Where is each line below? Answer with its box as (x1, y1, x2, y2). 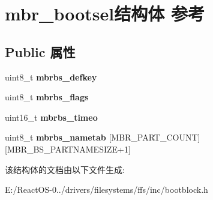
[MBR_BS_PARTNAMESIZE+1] (5, 142, 131, 155)
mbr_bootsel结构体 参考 (5, 1, 205, 26)
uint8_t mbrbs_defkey (5, 70, 97, 83)
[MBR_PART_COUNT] (109, 131, 200, 144)
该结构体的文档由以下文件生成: (5, 163, 125, 175)
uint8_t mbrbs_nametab (5, 131, 106, 144)
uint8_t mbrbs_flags (5, 91, 89, 103)
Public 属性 (5, 42, 76, 61)
